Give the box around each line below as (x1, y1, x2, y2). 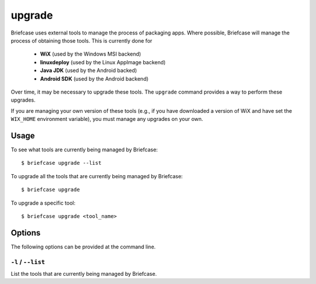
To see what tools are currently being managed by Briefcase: (11, 146, 158, 153)
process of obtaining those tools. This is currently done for (11, 37, 153, 44)
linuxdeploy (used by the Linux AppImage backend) (40, 58, 166, 65)
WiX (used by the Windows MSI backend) (40, 50, 142, 58)
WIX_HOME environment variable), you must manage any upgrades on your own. (11, 116, 204, 123)
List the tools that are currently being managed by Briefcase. (11, 270, 157, 277)
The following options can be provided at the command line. (11, 243, 156, 250)
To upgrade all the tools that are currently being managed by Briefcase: (11, 172, 183, 179)
